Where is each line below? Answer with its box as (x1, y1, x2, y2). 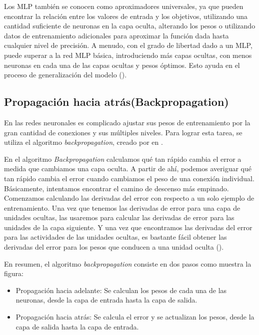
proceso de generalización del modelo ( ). (4, 69, 127, 80)
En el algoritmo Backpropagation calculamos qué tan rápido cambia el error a (4, 153, 241, 164)
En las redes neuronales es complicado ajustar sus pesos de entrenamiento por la (4, 117, 250, 127)
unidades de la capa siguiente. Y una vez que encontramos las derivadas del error (4, 222, 252, 232)
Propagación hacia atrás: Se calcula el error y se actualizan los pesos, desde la (15, 312, 254, 322)
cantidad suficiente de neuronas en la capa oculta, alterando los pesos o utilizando (4, 20, 255, 31)
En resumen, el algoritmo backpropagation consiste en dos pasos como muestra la (4, 258, 251, 269)
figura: (4, 268, 23, 279)
